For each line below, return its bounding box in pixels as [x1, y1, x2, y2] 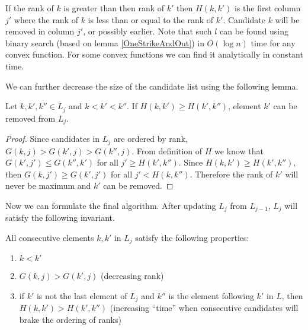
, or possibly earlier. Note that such [83, 25, 212, 37]
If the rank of [5, 2, 54, 14]
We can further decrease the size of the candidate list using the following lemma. [5, 80, 299, 92]
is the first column [234, 2, 301, 14]
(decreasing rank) [101, 269, 164, 282]
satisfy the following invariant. [5, 211, 115, 224]
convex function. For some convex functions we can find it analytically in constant [5, 48, 303, 61]
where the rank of [14, 13, 78, 26]
